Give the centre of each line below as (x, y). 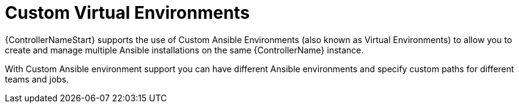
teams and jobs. (37, 79)
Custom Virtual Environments (127, 13)
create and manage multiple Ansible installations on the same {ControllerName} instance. (184, 50)
